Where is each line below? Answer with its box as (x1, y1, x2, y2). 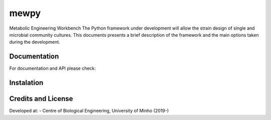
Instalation (9, 78, 44, 87)
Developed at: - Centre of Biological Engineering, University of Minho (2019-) (9, 108, 169, 114)
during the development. (9, 39, 60, 45)
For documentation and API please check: (9, 65, 96, 71)
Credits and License (9, 94, 73, 103)
